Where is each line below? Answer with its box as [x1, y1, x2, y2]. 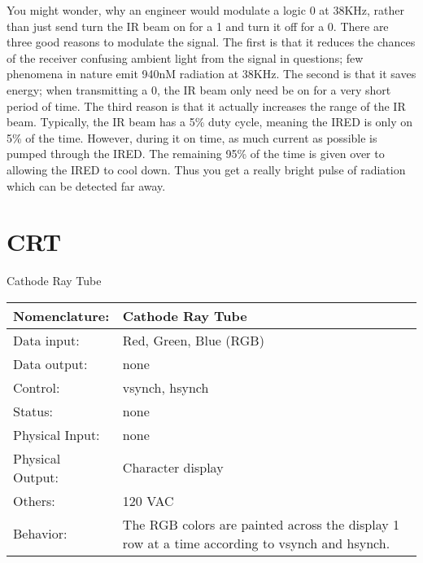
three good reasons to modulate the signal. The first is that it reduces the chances [7, 33, 416, 51]
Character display [122, 458, 224, 477]
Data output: [13, 354, 88, 373]
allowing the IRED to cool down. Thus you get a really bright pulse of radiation [7, 161, 406, 178]
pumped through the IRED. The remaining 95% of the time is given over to [7, 145, 385, 162]
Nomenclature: [13, 306, 110, 325]
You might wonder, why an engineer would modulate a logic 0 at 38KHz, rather [7, 2, 404, 18]
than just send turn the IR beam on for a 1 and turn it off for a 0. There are [7, 17, 389, 34]
